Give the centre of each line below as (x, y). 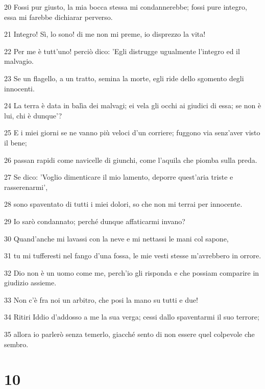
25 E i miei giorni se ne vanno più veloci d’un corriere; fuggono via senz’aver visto (132, 132)
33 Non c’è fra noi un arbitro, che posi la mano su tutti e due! (101, 299)
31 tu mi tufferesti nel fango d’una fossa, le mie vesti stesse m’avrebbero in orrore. (133, 256)
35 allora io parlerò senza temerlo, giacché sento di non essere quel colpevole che (129, 334)
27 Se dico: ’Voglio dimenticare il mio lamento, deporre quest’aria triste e (119, 177)
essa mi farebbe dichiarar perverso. (58, 17)
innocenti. (19, 88)
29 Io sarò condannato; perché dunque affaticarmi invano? (95, 221)
